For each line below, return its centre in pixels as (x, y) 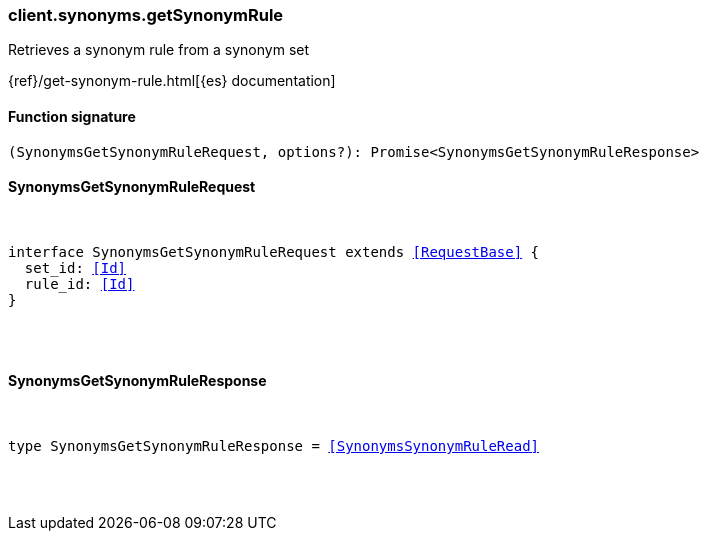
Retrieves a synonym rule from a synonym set (159, 50)
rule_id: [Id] (79, 283)
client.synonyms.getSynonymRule (146, 15)
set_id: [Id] (75, 267)
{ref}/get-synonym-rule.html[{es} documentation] (172, 81)
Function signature (72, 116)
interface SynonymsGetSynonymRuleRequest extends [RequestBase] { (274, 251)
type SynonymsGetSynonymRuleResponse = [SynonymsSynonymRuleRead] (274, 446)
